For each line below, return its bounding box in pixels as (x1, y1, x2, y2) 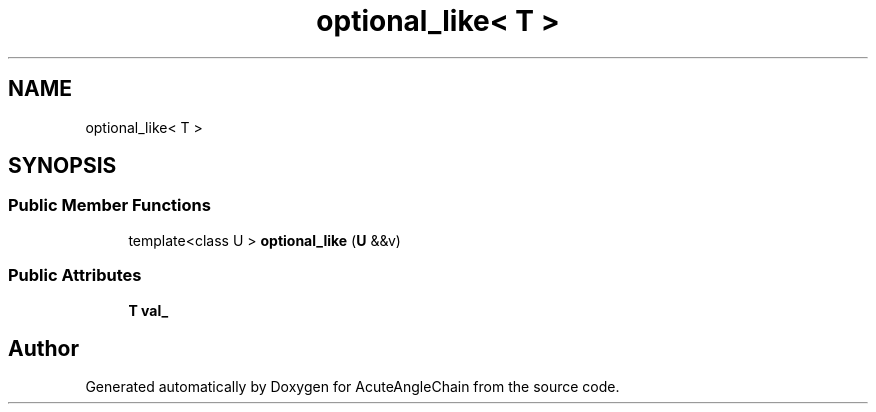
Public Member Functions (8, 195, 211, 216)
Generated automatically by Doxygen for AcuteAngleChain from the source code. (85, 378, 620, 396)
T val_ (128, 301, 169, 319)
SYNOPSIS (8, 153, 117, 179)
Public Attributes (8, 265, 142, 286)
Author (8, 335, 79, 361)
